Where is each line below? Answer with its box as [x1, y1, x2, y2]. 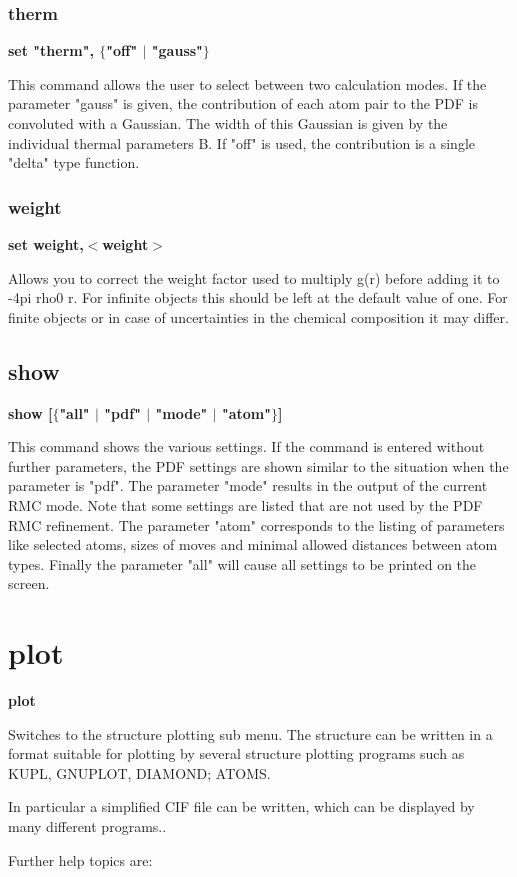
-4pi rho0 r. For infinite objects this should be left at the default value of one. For [8, 287, 508, 308]
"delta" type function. [8, 152, 140, 173]
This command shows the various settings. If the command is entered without [8, 436, 485, 457]
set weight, [8, 234, 84, 254]
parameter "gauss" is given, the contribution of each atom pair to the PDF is [8, 93, 479, 114]
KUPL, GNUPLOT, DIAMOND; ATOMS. [8, 762, 271, 783]
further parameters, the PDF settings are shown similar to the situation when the [8, 455, 509, 476]
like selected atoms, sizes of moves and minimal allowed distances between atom [8, 534, 498, 555]
